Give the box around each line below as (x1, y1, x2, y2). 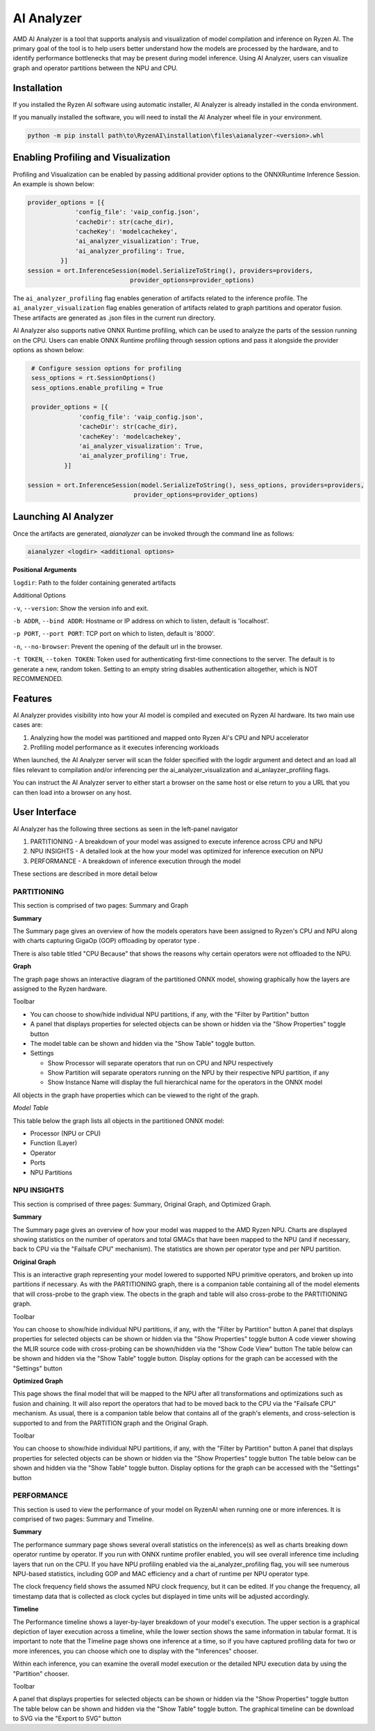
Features (12, 692, 52, 705)
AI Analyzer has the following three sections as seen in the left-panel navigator (12, 824, 238, 833)
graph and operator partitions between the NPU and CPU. (12, 63, 178, 72)
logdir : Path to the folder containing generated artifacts (12, 578, 176, 586)
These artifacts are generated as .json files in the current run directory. (12, 313, 216, 322)
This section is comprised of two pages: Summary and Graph (12, 901, 189, 910)
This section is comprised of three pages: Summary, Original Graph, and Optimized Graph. (12, 1199, 272, 1208)
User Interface (12, 806, 77, 818)
